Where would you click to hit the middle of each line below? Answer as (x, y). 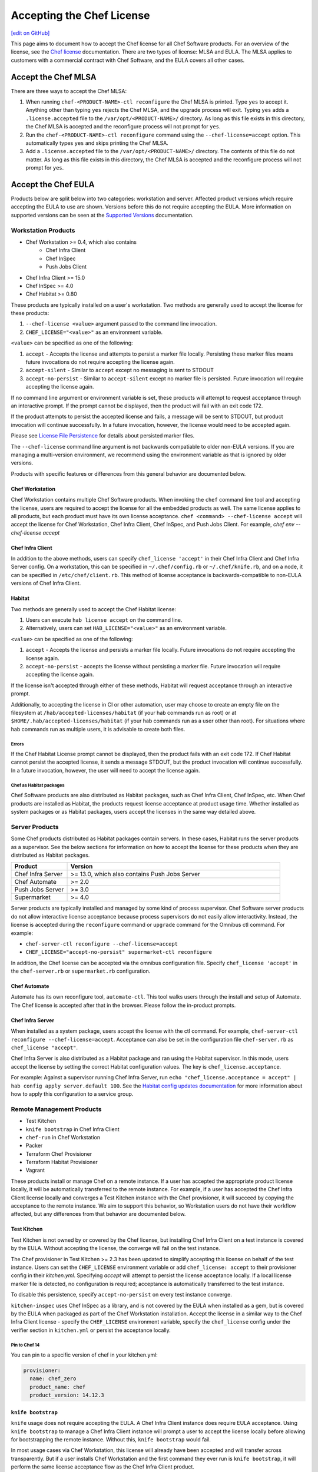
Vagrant (35, 1170)
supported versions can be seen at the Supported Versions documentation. (102, 215)
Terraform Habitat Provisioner (62, 1162)
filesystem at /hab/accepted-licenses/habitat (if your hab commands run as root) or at (124, 712)
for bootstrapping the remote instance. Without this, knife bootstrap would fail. (111, 1440)
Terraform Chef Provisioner (59, 1153)
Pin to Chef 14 (25, 1345)
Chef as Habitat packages (38, 785)
